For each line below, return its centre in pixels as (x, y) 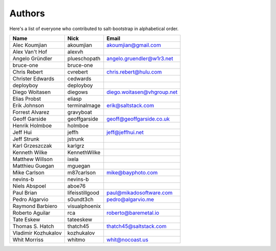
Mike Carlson (28, 172)
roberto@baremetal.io (133, 213)
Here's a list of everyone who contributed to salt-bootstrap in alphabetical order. (94, 29)
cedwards (79, 78)
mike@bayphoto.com (132, 172)
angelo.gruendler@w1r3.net (140, 58)
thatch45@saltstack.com (136, 226)
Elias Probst (27, 99)
